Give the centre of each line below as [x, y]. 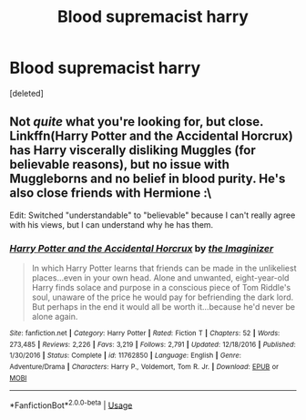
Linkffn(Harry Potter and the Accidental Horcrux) [151, 136]
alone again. [55, 317]
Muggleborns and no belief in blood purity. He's [148, 179]
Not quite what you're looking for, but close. [137, 122]
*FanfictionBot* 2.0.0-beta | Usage [71, 405]
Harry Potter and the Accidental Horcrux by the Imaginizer [142, 248]
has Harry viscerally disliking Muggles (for [133, 151]
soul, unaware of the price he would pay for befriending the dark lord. [163, 297]
